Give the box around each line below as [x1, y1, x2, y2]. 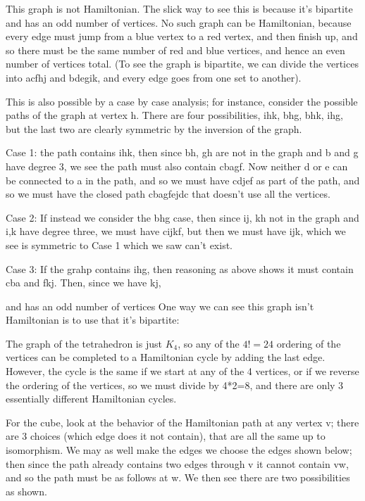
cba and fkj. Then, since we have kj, [6, 275, 161, 290]
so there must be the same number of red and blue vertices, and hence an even [6, 42, 345, 57]
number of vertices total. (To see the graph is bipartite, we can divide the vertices [6, 56, 359, 71]
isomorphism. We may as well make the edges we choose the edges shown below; [6, 443, 352, 457]
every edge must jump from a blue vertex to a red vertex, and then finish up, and [6, 29, 358, 44]
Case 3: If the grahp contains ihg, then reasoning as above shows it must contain [6, 261, 354, 276]
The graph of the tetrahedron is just [6, 336, 162, 350]
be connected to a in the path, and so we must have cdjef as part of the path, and [6, 172, 360, 187]
